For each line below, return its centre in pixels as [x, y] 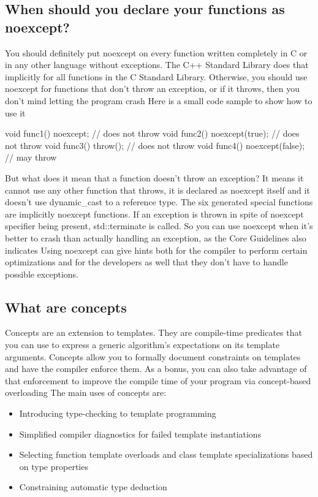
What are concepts [66, 307]
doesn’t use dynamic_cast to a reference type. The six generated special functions [159, 202]
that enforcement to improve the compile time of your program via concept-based [158, 380]
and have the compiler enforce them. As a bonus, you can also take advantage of [156, 369]
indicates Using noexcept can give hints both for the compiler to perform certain [156, 250]
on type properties [54, 466]
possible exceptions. [42, 274]
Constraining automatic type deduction [93, 487]
